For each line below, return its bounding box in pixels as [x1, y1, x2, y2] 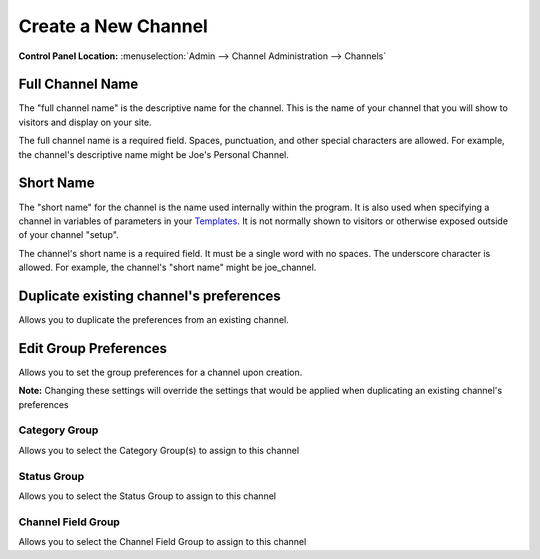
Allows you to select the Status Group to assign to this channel [18, 490, 277, 502]
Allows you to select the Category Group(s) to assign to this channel [18, 444, 300, 456]
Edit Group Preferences [18, 340, 168, 357]
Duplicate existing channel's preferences [18, 287, 282, 304]
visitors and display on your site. [18, 116, 152, 128]
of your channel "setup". [18, 229, 119, 241]
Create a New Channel [18, 15, 209, 37]
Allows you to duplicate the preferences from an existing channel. [18, 314, 289, 325]
